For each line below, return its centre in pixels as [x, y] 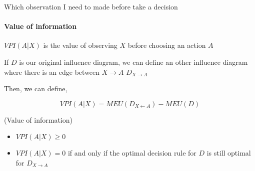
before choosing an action [167, 45]
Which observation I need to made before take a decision [91, 6]
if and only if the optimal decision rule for [132, 153]
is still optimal [229, 153]
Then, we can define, [36, 88]
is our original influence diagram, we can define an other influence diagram [133, 62]
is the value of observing [80, 45]
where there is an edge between [52, 72]
